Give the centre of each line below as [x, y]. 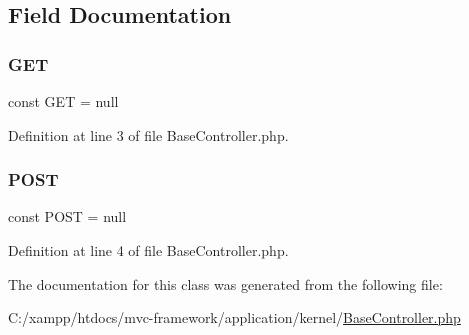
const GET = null [63, 101]
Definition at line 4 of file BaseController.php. [148, 250]
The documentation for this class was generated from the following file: [225, 283]
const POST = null [67, 216]
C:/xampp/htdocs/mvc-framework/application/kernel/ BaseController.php [234, 317]
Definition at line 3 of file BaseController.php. [148, 134]
